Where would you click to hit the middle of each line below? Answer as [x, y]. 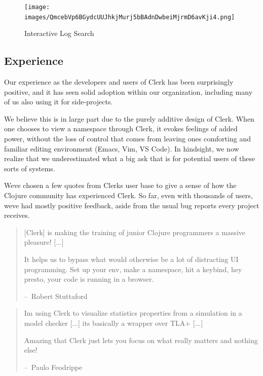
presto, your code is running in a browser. [89, 279]
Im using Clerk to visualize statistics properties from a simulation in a [133, 313]
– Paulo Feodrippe [53, 367]
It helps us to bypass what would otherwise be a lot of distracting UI [131, 259]
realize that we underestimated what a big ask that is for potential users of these [130, 158]
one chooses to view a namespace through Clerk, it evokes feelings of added [121, 128]
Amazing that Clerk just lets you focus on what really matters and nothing [141, 340]
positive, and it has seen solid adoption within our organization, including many [128, 91]
